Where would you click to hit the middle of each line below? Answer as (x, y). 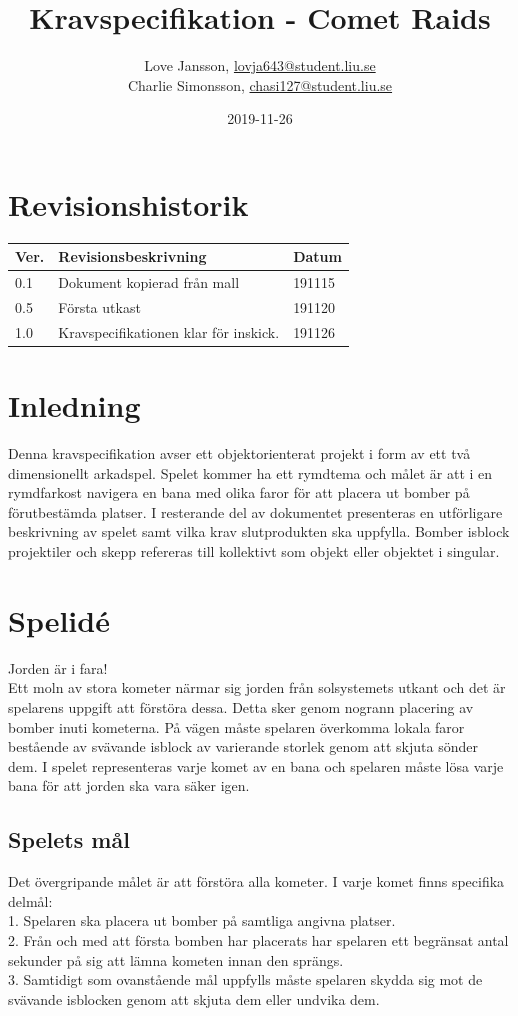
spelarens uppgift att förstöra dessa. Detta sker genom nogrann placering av (241, 706)
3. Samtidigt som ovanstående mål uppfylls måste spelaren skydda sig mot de (245, 979)
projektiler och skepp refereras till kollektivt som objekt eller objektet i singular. (254, 551)
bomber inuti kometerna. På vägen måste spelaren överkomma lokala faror (236, 726)
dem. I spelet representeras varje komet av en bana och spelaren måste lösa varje (256, 765)
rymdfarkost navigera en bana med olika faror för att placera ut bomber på (239, 492)
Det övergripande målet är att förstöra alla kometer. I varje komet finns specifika (256, 881)
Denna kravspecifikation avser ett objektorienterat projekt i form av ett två (239, 453)
